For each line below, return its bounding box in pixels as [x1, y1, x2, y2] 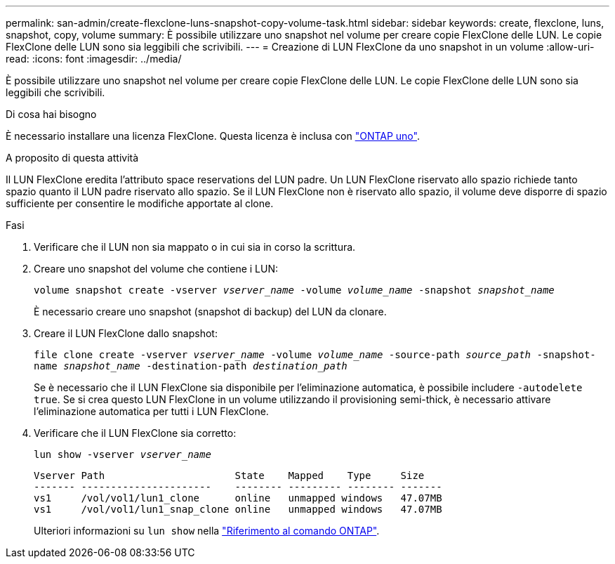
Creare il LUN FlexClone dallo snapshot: [34, 327, 218, 339]
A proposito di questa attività [6, 152, 139, 164]
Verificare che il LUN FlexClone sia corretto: [34, 427, 237, 439]
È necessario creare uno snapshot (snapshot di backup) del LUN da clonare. [34, 306, 387, 317]
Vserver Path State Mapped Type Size [34, 470, 425, 481]
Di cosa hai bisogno [6, 108, 97, 120]
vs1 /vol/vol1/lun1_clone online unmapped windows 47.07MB [34, 492, 442, 504]
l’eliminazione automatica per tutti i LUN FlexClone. [34, 405, 269, 417]
